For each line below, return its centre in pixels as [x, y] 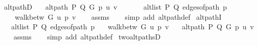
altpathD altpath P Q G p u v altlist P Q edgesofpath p [115, 7]
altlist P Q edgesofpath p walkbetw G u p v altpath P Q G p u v [132, 27]
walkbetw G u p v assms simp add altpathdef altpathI [118, 16]
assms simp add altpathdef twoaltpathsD [87, 36]
